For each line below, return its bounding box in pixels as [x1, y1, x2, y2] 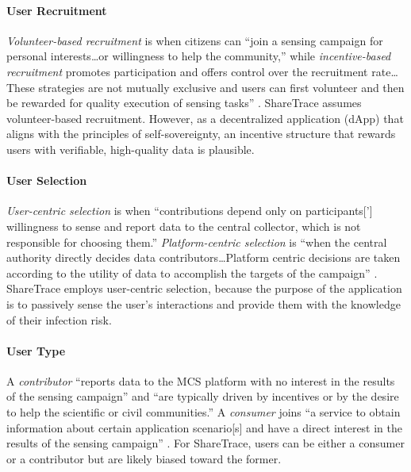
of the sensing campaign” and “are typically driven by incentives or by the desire [6, 388, 399, 405]
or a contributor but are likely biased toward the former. [6, 450, 282, 466]
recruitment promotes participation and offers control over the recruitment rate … [6, 63, 398, 79]
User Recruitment [6, 2, 107, 18]
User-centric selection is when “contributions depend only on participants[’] [6, 202, 373, 219]
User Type [6, 342, 66, 359]
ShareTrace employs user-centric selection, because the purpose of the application [6, 280, 402, 297]
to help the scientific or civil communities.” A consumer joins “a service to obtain [6, 404, 401, 420]
